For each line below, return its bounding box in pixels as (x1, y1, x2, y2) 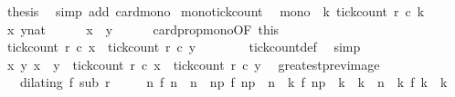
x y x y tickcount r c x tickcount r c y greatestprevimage (6, 54, 380, 73)
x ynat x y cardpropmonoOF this (6, 19, 280, 38)
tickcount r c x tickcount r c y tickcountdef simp (6, 37, 361, 56)
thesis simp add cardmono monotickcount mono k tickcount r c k (6, 2, 425, 20)
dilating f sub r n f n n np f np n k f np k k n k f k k (19, 73, 448, 92)
